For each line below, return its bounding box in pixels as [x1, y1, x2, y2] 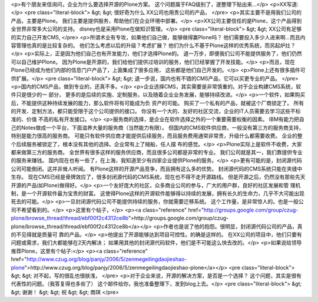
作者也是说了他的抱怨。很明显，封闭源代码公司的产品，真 [163, 223, 303, 230]
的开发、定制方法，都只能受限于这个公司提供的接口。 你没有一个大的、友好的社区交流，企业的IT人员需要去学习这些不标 [11, 108, 301, 115]
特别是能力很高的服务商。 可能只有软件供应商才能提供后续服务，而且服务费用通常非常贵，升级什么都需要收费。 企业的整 [11, 132, 303, 139]
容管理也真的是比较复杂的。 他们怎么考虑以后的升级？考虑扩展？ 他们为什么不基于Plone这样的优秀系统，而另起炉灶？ [11, 42, 296, 49]
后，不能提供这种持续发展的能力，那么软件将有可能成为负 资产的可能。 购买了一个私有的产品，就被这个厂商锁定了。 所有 [11, 99, 304, 106]
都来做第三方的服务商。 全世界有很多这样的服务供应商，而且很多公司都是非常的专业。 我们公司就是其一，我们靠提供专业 [11, 149, 303, 156]
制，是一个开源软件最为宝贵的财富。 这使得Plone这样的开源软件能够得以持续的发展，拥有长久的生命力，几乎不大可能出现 [11, 190, 305, 197]
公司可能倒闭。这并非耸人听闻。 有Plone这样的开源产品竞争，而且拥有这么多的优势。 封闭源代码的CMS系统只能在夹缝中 [11, 165, 303, 172]
